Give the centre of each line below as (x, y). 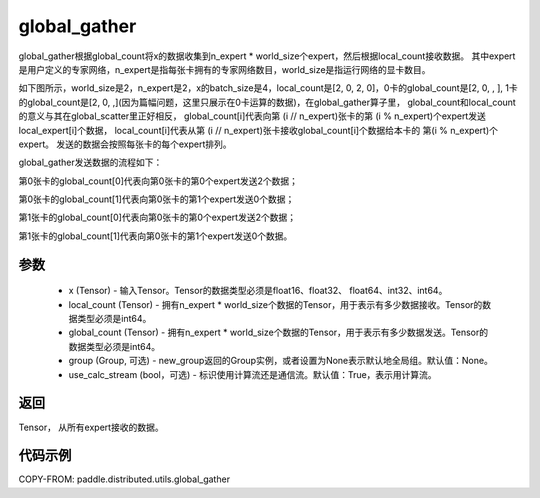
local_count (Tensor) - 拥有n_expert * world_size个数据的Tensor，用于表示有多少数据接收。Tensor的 (275, 304)
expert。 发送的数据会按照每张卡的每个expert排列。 (125, 144)
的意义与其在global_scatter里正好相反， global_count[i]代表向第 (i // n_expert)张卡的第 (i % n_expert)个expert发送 (252, 116)
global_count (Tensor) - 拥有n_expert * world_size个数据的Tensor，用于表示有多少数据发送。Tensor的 (278, 332)
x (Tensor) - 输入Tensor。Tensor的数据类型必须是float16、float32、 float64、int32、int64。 (258, 291)
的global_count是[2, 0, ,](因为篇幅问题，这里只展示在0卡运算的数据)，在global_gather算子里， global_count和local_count (267, 102)
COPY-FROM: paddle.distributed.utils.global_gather (124, 479)
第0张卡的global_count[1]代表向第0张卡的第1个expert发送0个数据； (156, 199)
